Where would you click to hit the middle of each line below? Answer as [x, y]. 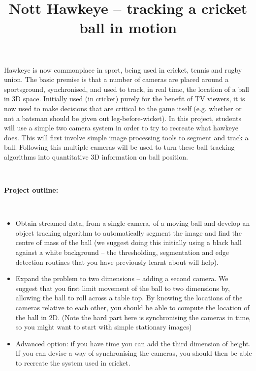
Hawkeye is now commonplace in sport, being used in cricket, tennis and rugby [123, 69]
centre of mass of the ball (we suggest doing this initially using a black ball [128, 242]
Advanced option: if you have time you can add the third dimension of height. [133, 343]
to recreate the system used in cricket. [73, 363]
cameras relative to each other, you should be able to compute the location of [132, 308]
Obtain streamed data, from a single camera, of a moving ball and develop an [133, 223]
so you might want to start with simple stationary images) [104, 327]
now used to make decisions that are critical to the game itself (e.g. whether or [123, 108]
